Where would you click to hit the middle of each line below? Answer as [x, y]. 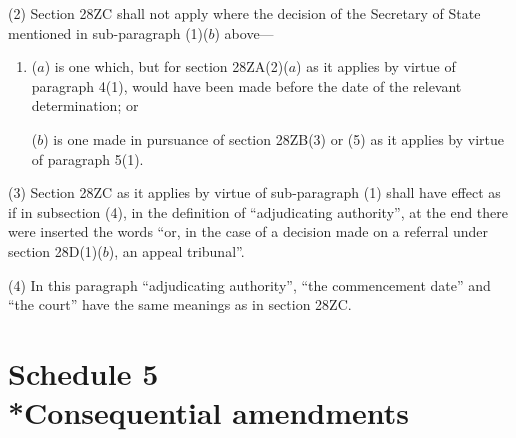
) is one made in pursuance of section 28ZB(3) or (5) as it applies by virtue [273, 138]
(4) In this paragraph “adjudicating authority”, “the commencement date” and [249, 284]
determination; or [85, 105]
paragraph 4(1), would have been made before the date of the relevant [246, 85]
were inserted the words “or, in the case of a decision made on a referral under [248, 231]
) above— [244, 32]
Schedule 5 [83, 372]
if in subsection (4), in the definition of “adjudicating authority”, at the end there [258, 211]
